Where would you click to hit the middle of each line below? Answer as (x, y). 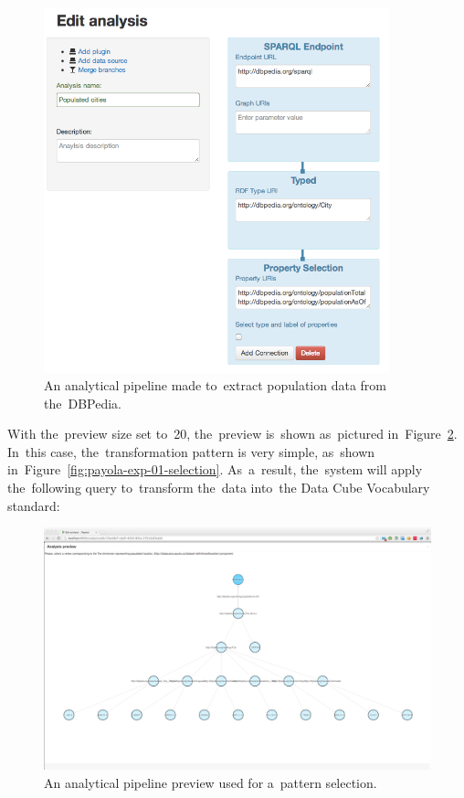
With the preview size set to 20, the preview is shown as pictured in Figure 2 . (232, 434)
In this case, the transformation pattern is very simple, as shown (191, 451)
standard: (34, 505)
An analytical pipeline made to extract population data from (216, 385)
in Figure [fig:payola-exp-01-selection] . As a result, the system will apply (215, 469)
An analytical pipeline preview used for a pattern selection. (211, 782)
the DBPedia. (83, 403)
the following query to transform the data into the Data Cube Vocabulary (219, 488)
